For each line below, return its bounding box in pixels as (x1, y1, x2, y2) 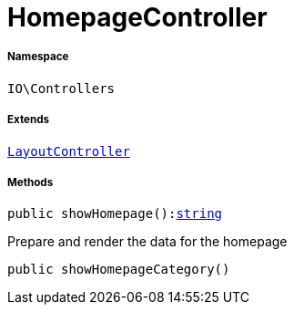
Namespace (7, 50, 69, 64)
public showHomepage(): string (7, 206, 223, 222)
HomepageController (7, 2, 268, 33)
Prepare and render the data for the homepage (7, 234, 288, 250)
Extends (7, 113, 50, 127)
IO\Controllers (7, 80, 116, 96)
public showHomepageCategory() (7, 262, 230, 277)
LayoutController (7, 143, 130, 159)
